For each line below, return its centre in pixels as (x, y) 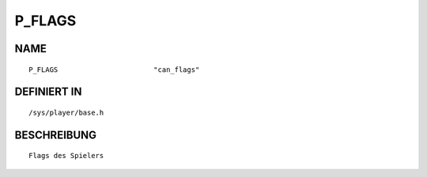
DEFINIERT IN (48, 92)
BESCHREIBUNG (56, 135)
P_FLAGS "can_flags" (114, 70)
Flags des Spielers (66, 156)
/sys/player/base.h (66, 112)
